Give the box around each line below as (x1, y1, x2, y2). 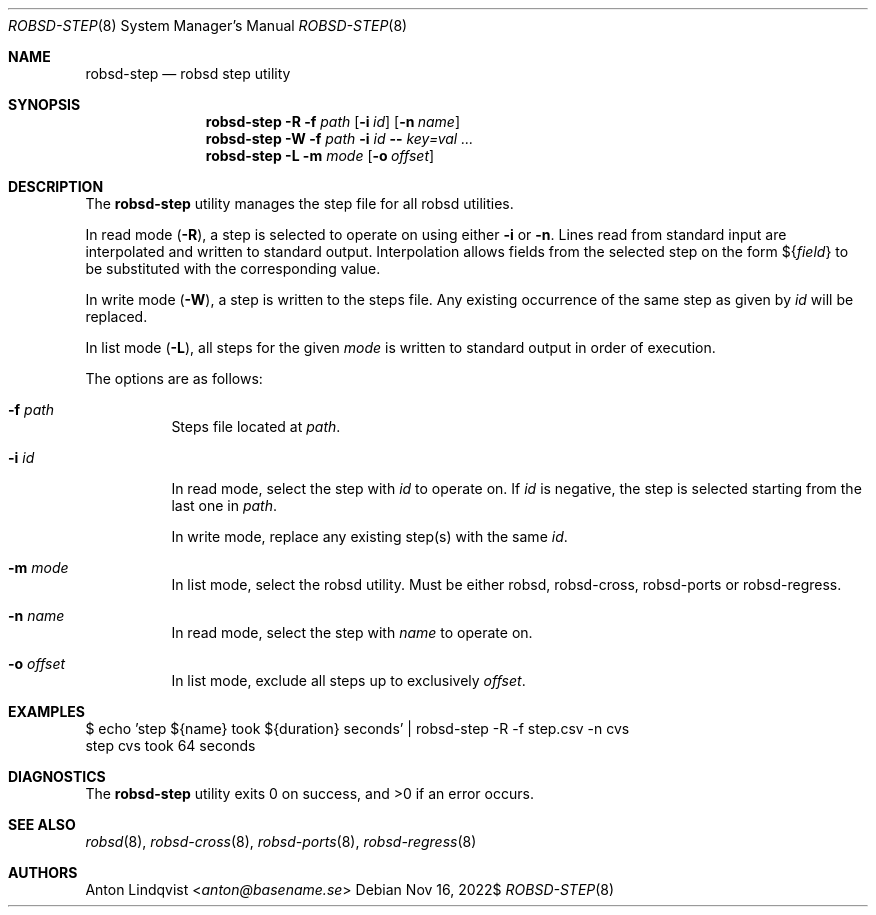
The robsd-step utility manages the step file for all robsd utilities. (85, 195, 514, 212)
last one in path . (171, 497, 278, 514)
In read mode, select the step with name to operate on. (171, 624, 533, 641)
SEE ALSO (8, 816, 76, 833)
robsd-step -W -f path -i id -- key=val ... (205, 130, 474, 147)
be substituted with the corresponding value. (85, 260, 381, 277)
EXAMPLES (8, 703, 85, 720)
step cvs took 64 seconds (85, 737, 256, 754)
